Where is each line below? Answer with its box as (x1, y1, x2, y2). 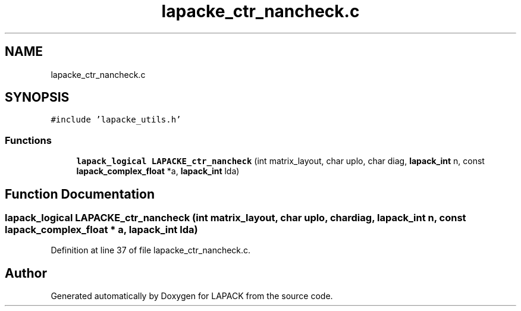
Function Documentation (5, 186, 155, 202)
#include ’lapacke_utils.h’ (51, 115, 181, 125)
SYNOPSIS (5, 90, 70, 105)
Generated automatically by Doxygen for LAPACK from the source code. (51, 291, 333, 301)
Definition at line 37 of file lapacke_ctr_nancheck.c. (51, 245, 251, 256)
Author (5, 265, 47, 281)
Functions (5, 134, 52, 146)
